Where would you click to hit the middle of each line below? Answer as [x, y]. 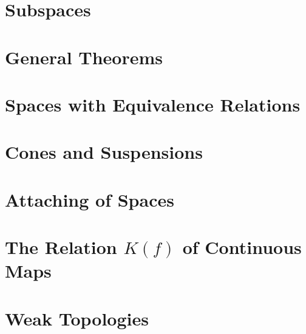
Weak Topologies [77, 318]
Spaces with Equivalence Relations [153, 104]
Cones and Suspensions [104, 152]
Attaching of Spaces [90, 199]
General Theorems [84, 57]
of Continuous [242, 247]
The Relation [61, 247]
